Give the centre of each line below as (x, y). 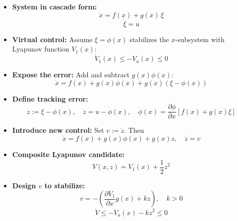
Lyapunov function (41, 49)
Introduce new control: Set (58, 130)
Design (24, 185)
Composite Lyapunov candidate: (68, 154)
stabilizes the (149, 39)
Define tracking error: (50, 98)
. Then (134, 130)
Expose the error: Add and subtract (71, 75)
